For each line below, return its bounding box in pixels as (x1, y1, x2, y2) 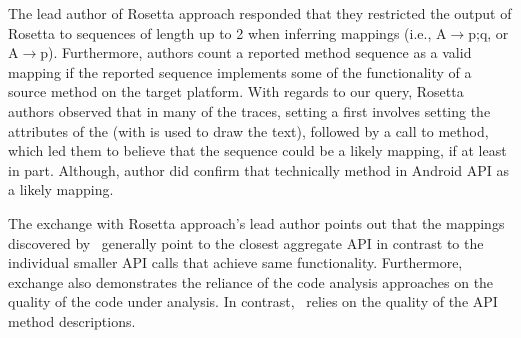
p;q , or (468, 22, 509, 43)
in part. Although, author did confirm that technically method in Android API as (8, 159, 510, 180)
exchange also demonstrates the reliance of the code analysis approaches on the (8, 271, 494, 292)
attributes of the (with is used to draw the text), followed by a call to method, (8, 120, 489, 141)
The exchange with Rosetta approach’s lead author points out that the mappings (8, 212, 505, 233)
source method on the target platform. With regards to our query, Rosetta (8, 81, 464, 102)
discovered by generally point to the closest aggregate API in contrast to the (8, 232, 484, 253)
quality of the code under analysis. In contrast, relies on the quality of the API (8, 291, 498, 312)
